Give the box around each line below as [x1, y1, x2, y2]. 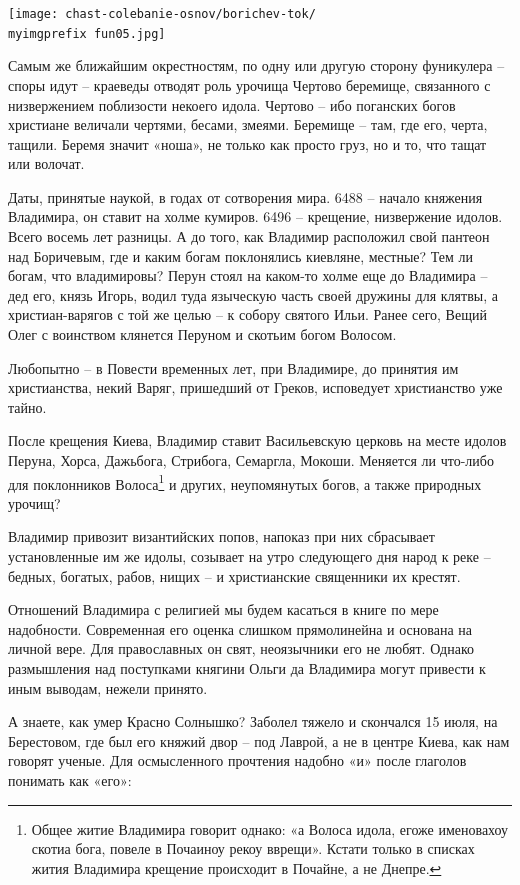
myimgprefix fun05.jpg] [8, 26, 166, 41]
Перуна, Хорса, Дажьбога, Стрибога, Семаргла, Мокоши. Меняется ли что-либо [8, 450, 494, 470]
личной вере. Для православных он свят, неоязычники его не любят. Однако [8, 638, 474, 659]
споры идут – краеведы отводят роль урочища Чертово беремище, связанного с [8, 74, 491, 95]
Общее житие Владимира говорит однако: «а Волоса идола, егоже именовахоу [31, 818, 509, 839]
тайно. [8, 396, 47, 417]
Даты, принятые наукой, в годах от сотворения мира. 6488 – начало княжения [8, 186, 483, 207]
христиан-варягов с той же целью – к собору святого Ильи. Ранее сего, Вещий [8, 304, 487, 325]
